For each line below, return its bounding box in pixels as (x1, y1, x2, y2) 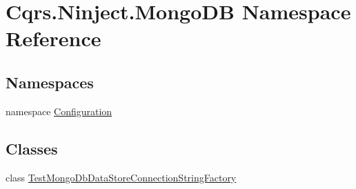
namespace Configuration (6, 103, 112, 118)
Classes (6, 137, 58, 159)
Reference (6, 24, 101, 52)
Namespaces (6, 71, 94, 92)
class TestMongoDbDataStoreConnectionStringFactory (6, 170, 237, 184)
